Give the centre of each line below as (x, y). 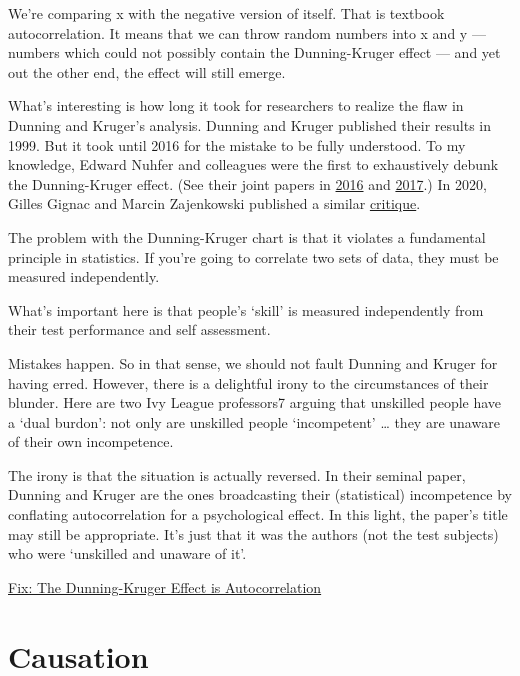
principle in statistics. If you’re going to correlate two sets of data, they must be (253, 256)
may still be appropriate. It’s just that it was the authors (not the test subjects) (253, 533)
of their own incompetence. (91, 441)
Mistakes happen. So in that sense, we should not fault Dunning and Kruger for (253, 362)
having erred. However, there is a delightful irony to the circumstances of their (248, 382)
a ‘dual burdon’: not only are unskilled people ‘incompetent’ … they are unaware (254, 421)
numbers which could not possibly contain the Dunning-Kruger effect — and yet (254, 52)
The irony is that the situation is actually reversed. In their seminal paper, (237, 474)
